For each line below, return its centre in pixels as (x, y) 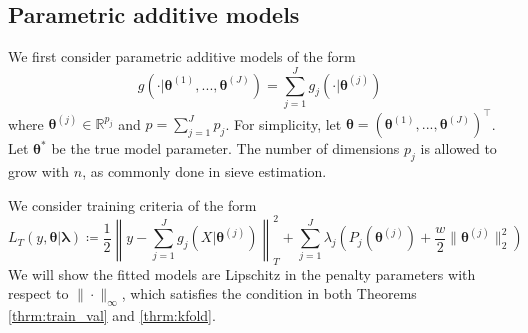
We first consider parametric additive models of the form (182, 56)
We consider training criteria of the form (132, 204)
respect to (38, 293)
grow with (39, 171)
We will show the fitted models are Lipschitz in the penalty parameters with (242, 273)
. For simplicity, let (283, 123)
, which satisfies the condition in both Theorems (269, 293)
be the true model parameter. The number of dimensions (225, 148)
